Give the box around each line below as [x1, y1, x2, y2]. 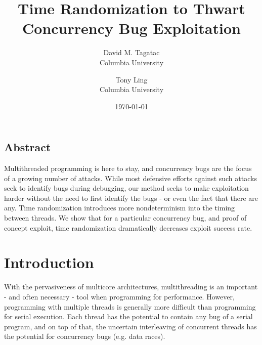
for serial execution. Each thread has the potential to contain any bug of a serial [4, 311, 253, 322]
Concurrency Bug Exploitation [22, 18, 241, 38]
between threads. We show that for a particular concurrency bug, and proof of [4, 212, 247, 223]
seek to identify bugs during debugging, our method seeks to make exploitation [4, 183, 249, 193]
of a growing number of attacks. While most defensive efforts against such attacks [4, 172, 257, 183]
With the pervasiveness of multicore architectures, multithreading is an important [4, 281, 258, 292]
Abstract [4, 139, 51, 155]
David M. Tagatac [103, 47, 160, 58]
